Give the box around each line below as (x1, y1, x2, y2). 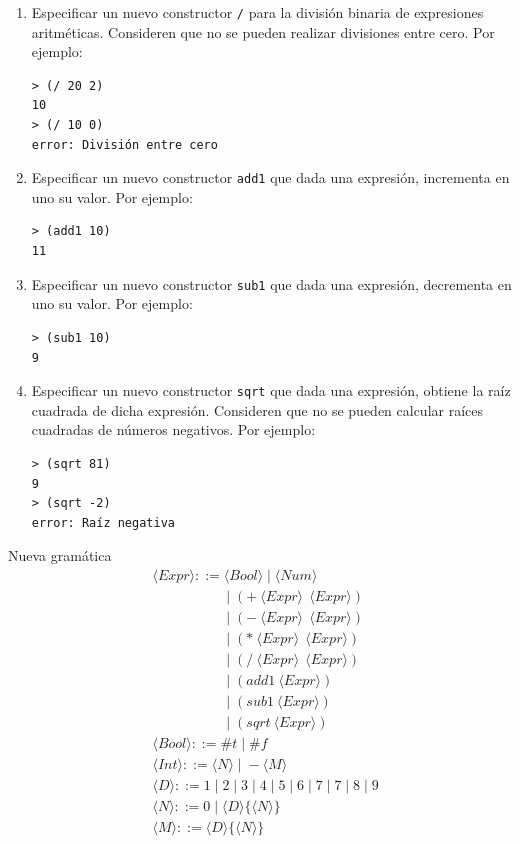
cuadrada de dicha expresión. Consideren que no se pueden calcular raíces (31, 399, 484, 420)
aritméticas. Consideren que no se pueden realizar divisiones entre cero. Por (31, 21, 495, 42)
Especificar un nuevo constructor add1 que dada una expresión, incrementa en (31, 167, 510, 188)
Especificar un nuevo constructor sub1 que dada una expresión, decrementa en (31, 273, 512, 294)
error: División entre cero (31, 137, 218, 152)
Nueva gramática (8, 545, 112, 566)
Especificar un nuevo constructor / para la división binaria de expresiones (31, 2, 484, 22)
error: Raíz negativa (31, 515, 175, 530)
